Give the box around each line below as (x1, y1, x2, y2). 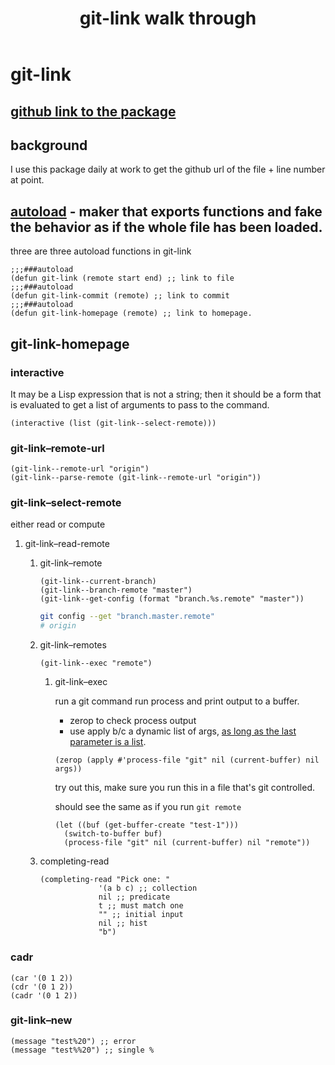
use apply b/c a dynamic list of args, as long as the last (69, 725, 297, 737)
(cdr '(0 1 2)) (10, 982, 74, 992)
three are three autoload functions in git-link (10, 245, 192, 257)
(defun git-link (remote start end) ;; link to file (10, 273, 235, 284)
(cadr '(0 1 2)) (10, 990, 78, 1001)
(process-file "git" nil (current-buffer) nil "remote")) (63, 838, 311, 848)
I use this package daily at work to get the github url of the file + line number (10, 163, 326, 176)
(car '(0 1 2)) (10, 973, 74, 983)
